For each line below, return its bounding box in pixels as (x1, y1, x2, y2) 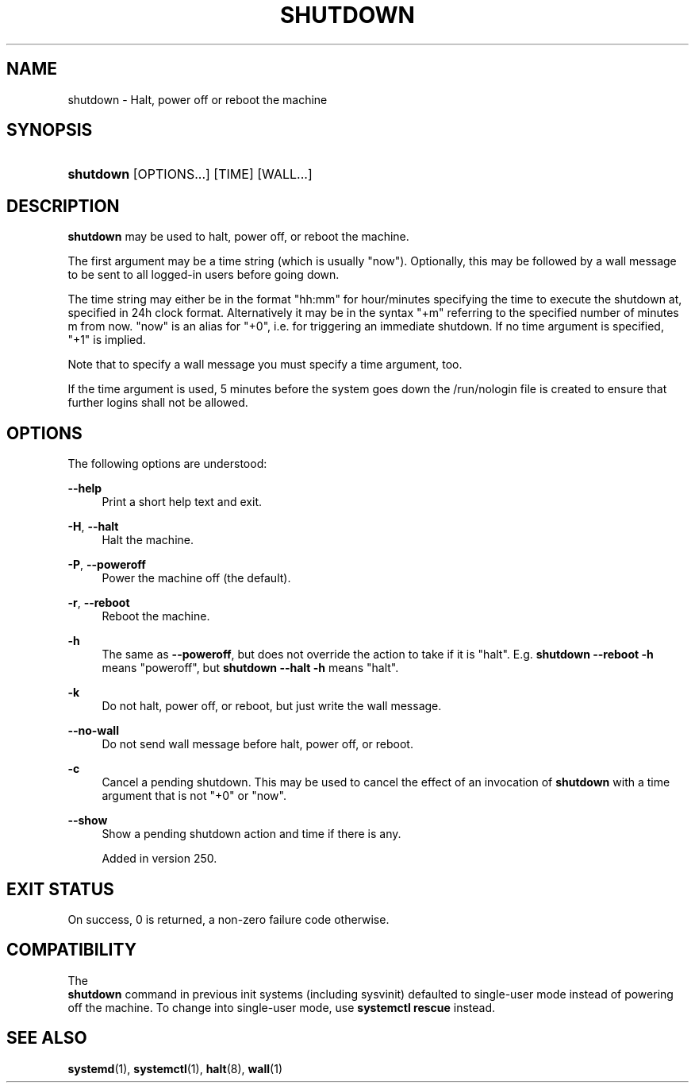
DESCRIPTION (6, 195, 120, 216)
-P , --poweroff (67, 558, 146, 572)
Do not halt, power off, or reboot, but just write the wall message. (102, 699, 442, 713)
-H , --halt (67, 519, 119, 534)
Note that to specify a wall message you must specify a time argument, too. (67, 357, 463, 372)
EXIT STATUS (6, 879, 114, 899)
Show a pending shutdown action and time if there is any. (102, 827, 401, 841)
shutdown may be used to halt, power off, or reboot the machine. (67, 230, 409, 244)
